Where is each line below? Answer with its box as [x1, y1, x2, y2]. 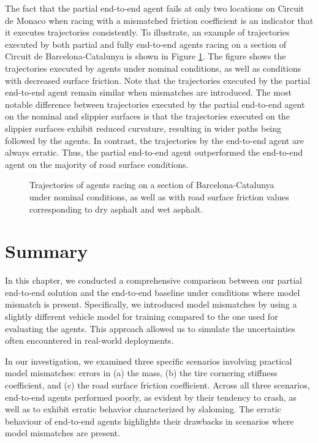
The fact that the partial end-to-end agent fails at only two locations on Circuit [5, 2, 305, 14]
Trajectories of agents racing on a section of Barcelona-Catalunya [29, 178, 274, 191]
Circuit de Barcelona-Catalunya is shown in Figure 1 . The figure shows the [5, 50, 286, 62]
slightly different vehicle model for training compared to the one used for [5, 310, 278, 322]
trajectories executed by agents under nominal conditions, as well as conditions [5, 61, 301, 74]
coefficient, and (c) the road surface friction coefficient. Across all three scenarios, [5, 378, 310, 391]
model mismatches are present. [5, 426, 121, 439]
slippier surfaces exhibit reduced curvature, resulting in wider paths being [5, 121, 282, 134]
